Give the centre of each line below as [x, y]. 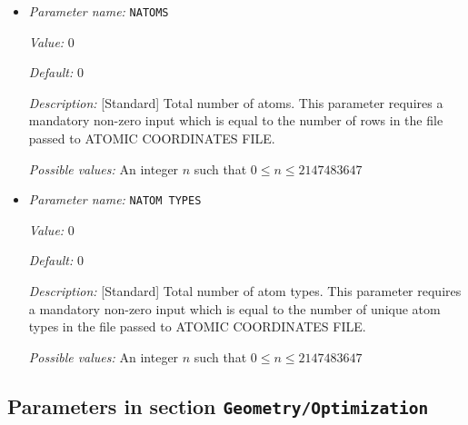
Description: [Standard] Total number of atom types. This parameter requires [245, 291]
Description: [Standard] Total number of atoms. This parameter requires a [236, 102]
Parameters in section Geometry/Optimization [218, 405]
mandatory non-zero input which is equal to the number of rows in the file [236, 120]
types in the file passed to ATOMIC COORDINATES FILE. [197, 326]
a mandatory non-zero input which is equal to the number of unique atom [234, 308]
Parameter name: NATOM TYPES [115, 199]
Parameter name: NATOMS [99, 11]
